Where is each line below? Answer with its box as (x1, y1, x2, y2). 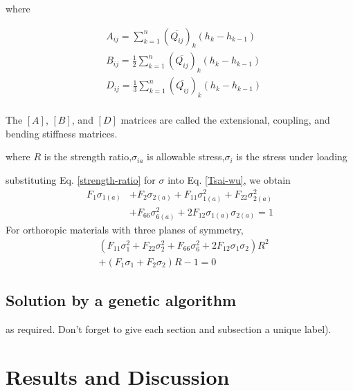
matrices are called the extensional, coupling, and (120, 113, 330, 127)
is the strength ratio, (44, 149, 132, 164)
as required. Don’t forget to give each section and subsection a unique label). (6, 321, 332, 336)
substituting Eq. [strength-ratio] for (6, 172, 156, 187)
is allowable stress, (147, 149, 225, 164)
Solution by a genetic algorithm (6, 289, 237, 311)
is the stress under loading (236, 149, 347, 164)
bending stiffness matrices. (6, 126, 118, 140)
